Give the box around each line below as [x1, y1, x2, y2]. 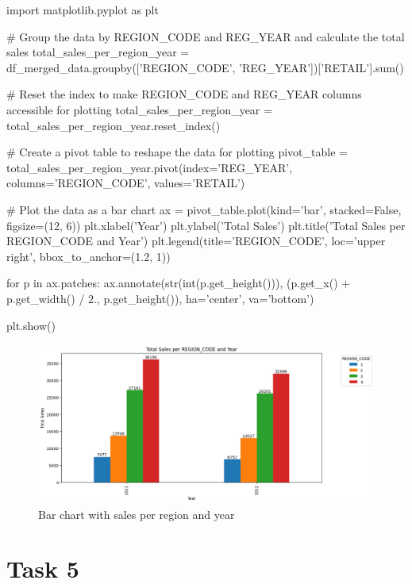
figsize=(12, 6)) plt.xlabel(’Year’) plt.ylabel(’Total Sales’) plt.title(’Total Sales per [6, 217, 406, 233]
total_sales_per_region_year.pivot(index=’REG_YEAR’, [6, 159, 293, 175]
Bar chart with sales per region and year [38, 505, 235, 522]
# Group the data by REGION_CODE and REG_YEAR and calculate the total [6, 28, 405, 44]
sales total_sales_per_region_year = [6, 44, 190, 60]
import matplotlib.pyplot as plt [6, 2, 159, 17]
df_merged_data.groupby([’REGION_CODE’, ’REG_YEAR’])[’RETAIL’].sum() [6, 59, 404, 75]
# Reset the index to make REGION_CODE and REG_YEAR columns [6, 86, 362, 102]
